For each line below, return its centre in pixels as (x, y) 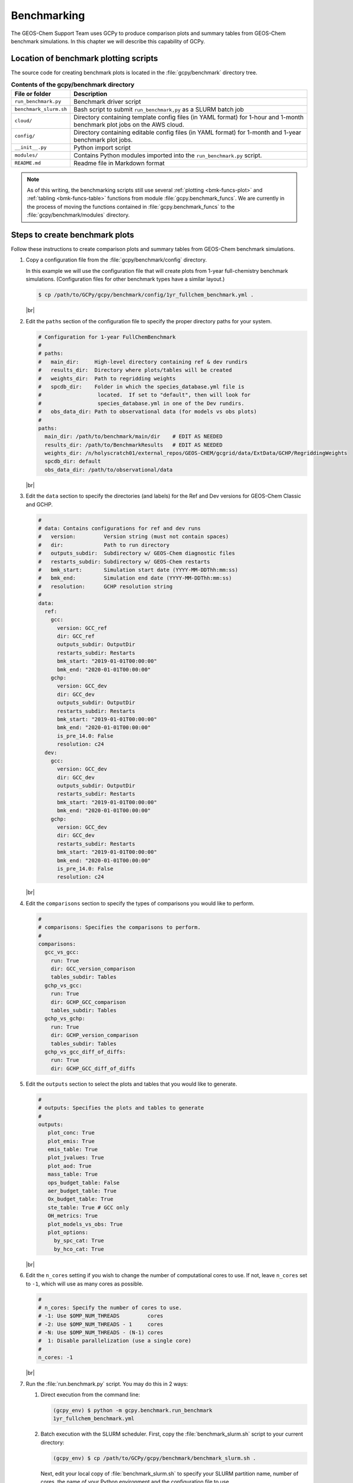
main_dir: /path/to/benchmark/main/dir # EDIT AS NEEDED (134, 437)
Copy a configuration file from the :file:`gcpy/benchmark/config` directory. (116, 260)
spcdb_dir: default (73, 462)
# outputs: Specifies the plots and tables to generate (121, 1108)
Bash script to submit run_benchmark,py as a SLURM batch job (159, 109)
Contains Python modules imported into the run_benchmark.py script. (168, 155)
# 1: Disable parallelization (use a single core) (115, 1341)
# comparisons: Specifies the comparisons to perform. (119, 927)
